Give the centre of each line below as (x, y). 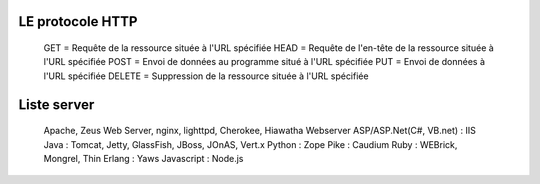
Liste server (56, 104)
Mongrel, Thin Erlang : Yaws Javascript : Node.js (143, 158)
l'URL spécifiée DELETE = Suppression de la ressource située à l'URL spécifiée (206, 76)
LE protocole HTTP (78, 21)
